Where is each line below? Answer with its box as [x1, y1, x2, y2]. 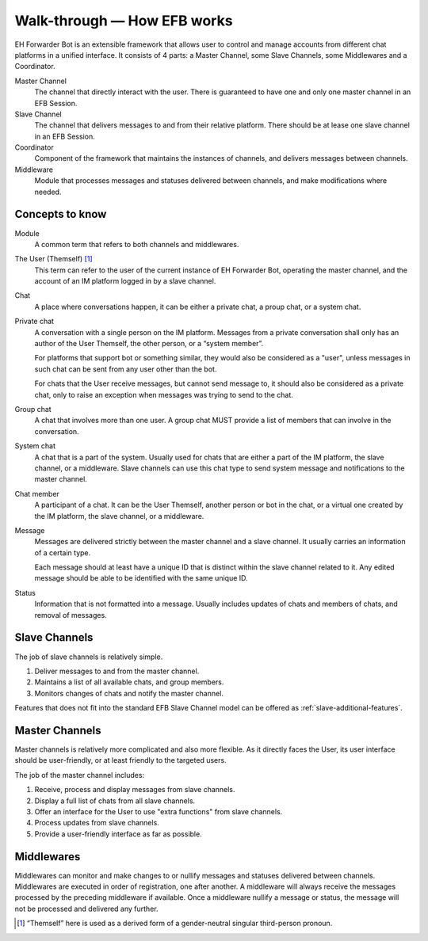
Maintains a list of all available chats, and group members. [34, 677, 224, 687]
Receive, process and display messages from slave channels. [34, 785, 235, 794]
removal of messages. [34, 610, 107, 619]
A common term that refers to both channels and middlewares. [34, 239, 239, 249]
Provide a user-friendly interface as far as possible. [34, 829, 202, 839]
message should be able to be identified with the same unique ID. [34, 573, 249, 583]
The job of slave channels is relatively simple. [14, 652, 163, 661]
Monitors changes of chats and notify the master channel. [34, 688, 224, 698]
